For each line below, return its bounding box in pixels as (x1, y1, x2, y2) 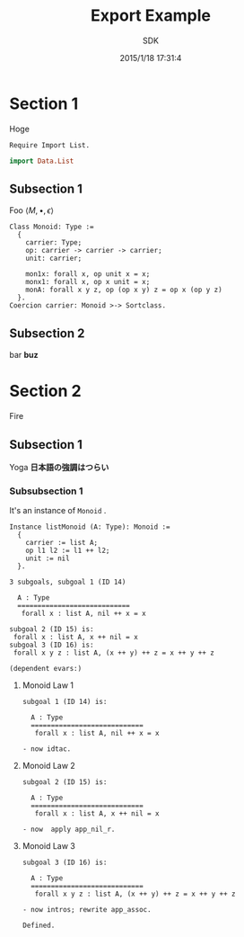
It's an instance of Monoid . (9, 505, 107, 516)
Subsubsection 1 (9, 485, 83, 497)
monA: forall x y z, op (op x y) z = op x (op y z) (25, 285, 222, 295)
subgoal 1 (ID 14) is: (22, 698, 108, 707)
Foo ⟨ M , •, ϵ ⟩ (9, 205, 54, 216)
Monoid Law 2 (22, 761, 76, 772)
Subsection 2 (9, 326, 85, 341)
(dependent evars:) (9, 665, 83, 674)
